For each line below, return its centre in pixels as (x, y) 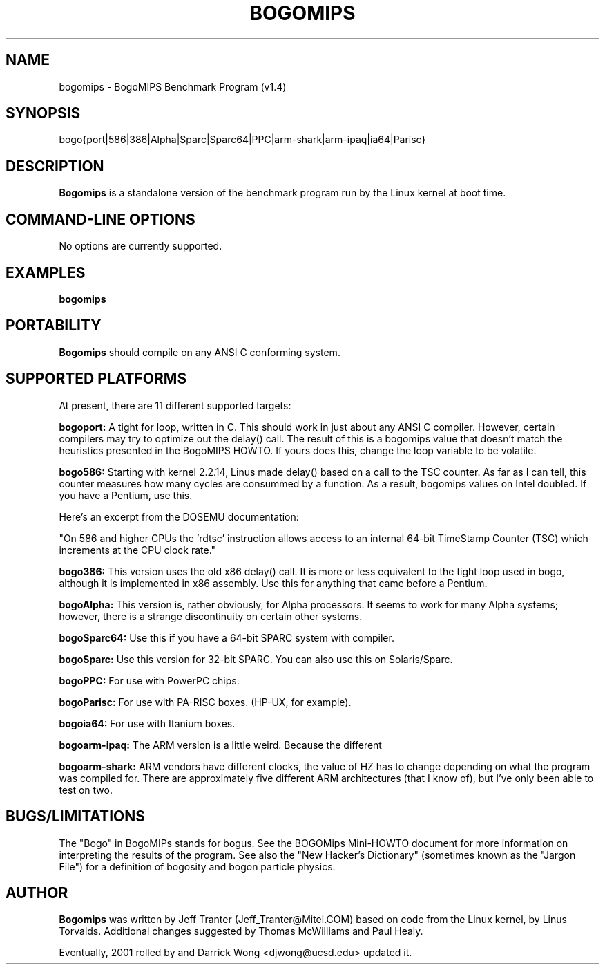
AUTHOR (37, 893)
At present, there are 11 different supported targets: (175, 405)
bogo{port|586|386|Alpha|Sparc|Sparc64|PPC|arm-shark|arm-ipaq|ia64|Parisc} (242, 140)
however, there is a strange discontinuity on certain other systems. (211, 616)
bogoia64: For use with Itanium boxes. (147, 723)
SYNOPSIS (43, 113)
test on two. (86, 790)
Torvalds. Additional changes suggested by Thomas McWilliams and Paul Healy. (241, 931)
